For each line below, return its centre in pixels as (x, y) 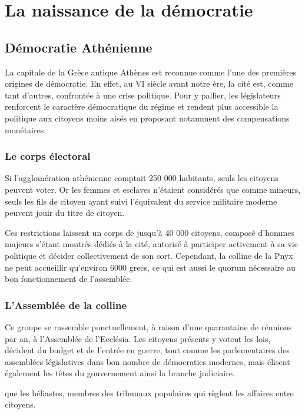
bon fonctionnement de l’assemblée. (69, 279)
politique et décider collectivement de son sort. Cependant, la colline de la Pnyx (149, 255)
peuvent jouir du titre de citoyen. (65, 213)
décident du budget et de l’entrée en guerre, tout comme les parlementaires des (147, 350)
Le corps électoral (48, 156)
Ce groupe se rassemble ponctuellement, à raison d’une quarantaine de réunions (148, 326)
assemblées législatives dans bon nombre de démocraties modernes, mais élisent (147, 361)
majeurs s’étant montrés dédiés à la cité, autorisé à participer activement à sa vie (151, 244)
